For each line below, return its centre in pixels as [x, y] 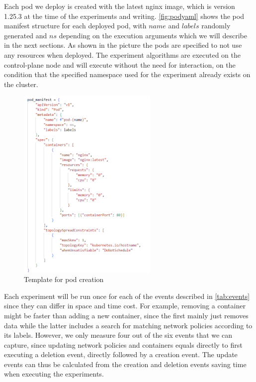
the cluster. [21, 84]
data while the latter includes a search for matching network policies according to [128, 325]
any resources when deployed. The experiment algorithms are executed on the [122, 54]
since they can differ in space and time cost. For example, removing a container [125, 306]
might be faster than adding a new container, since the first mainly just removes [126, 315]
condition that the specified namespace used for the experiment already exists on [127, 74]
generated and [26, 35]
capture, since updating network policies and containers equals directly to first [123, 344]
